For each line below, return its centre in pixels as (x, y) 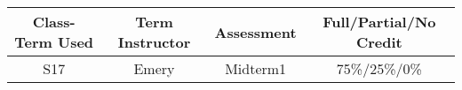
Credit (379, 42)
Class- (54, 22)
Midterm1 (256, 68)
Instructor (154, 42)
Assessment (255, 32)
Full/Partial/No (379, 22)
